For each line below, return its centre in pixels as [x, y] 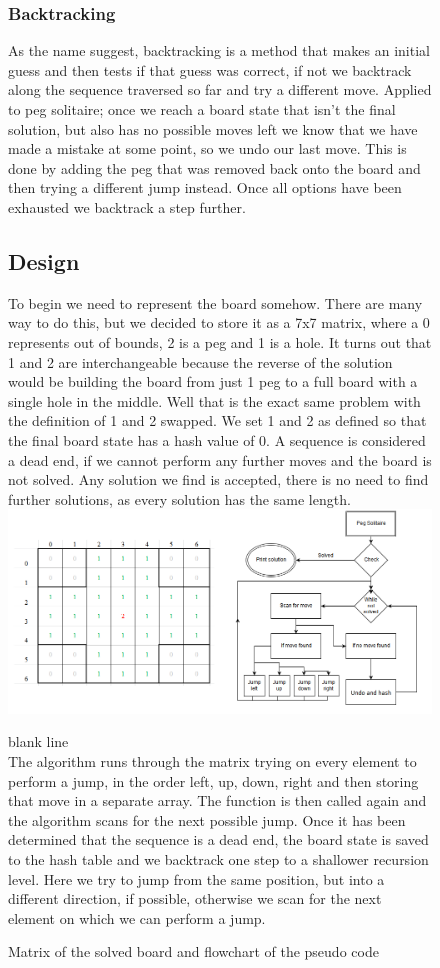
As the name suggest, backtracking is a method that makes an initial [219, 50]
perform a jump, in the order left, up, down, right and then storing [213, 780]
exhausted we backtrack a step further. [127, 206]
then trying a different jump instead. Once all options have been [205, 187]
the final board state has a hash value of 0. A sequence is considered [217, 439]
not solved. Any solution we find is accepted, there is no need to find [218, 479]
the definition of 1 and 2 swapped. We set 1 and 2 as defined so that [217, 420]
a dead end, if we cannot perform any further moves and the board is [220, 459]
